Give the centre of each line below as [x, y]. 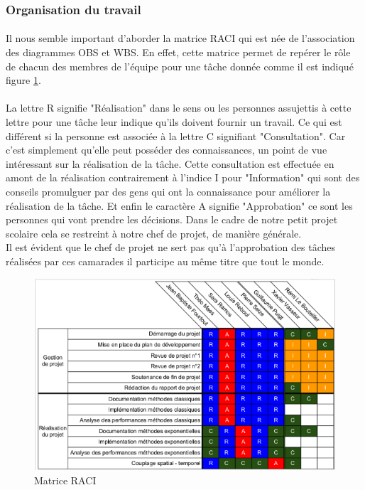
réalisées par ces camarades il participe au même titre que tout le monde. [165, 261]
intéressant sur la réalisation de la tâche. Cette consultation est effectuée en [170, 163]
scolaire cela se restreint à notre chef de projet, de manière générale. [154, 233]
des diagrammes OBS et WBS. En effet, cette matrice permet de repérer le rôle [178, 52]
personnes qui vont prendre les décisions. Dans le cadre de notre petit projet [172, 219]
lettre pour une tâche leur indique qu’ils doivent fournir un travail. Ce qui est [174, 122]
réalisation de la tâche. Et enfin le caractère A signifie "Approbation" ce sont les [179, 205]
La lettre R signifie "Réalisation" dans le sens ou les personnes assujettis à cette [179, 108]
